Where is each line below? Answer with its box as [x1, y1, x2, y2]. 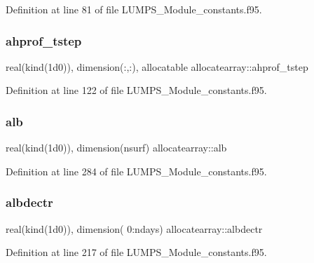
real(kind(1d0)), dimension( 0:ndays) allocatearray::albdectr [6, 221, 263, 236]
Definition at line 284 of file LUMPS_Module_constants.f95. [6, 163, 267, 178]
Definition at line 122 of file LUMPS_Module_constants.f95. [6, 83, 267, 97]
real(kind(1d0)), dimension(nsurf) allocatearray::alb [6, 140, 227, 155]
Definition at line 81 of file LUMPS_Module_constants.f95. [6, 2, 262, 16]
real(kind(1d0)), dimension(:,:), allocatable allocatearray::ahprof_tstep [6, 59, 308, 74]
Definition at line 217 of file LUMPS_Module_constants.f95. [6, 245, 267, 259]
